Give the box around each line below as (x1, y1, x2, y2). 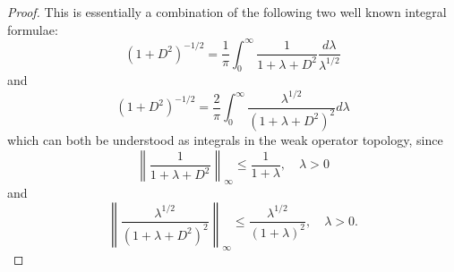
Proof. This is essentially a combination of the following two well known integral (7, 3, 447, 21)
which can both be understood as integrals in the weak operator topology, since (7, 130, 443, 149)
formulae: (7, 20, 58, 38)
